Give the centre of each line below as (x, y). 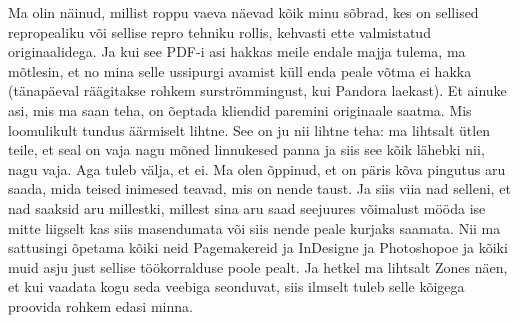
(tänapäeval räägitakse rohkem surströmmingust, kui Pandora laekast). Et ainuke (257, 90)
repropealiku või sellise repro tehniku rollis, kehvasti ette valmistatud (219, 31)
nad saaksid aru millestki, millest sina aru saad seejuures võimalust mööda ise (247, 207)
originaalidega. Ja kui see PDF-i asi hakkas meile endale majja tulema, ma (237, 51)
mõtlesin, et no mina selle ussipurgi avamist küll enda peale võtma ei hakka (240, 70)
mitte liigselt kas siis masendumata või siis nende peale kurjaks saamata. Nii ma (254, 227)
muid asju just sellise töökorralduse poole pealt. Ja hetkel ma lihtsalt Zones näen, (258, 266)
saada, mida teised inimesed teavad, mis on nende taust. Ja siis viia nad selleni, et (259, 188)
